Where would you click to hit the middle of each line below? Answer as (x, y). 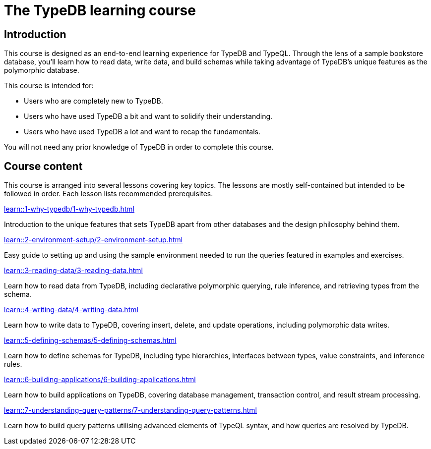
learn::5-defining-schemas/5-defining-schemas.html (90, 340)
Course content (43, 166)
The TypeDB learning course (100, 10)
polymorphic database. (42, 70)
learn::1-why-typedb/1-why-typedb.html (69, 209)
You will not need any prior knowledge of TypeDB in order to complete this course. (139, 147)
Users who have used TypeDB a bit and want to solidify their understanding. (148, 116)
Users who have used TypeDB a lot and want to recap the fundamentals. (142, 132)
